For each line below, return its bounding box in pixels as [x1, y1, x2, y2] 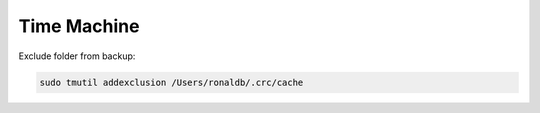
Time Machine [18, 15, 140, 37]
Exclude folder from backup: [18, 50, 136, 62]
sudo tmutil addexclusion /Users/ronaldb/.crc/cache [39, 76, 304, 88]
